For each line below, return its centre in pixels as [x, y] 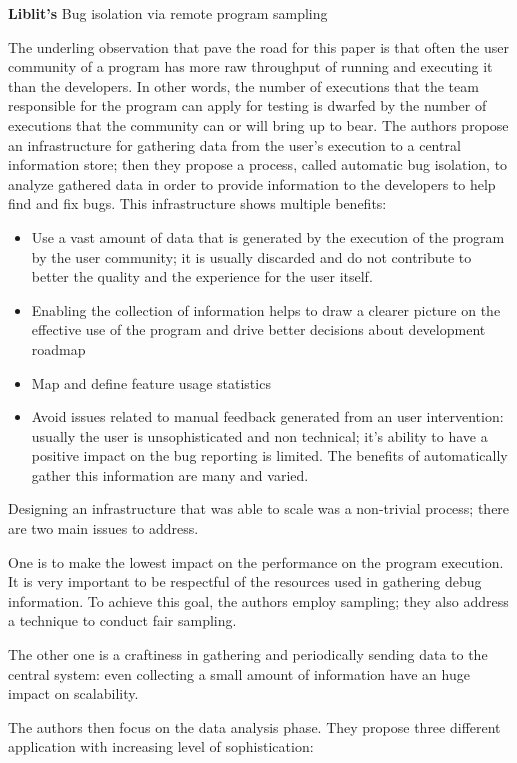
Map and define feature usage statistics [151, 382]
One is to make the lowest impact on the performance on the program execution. [256, 561]
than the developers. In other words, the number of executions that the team [243, 85]
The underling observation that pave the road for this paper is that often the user [259, 46]
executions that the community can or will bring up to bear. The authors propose [258, 124]
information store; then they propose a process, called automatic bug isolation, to [258, 164]
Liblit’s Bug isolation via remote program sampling [168, 13]
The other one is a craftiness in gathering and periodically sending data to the [248, 654]
